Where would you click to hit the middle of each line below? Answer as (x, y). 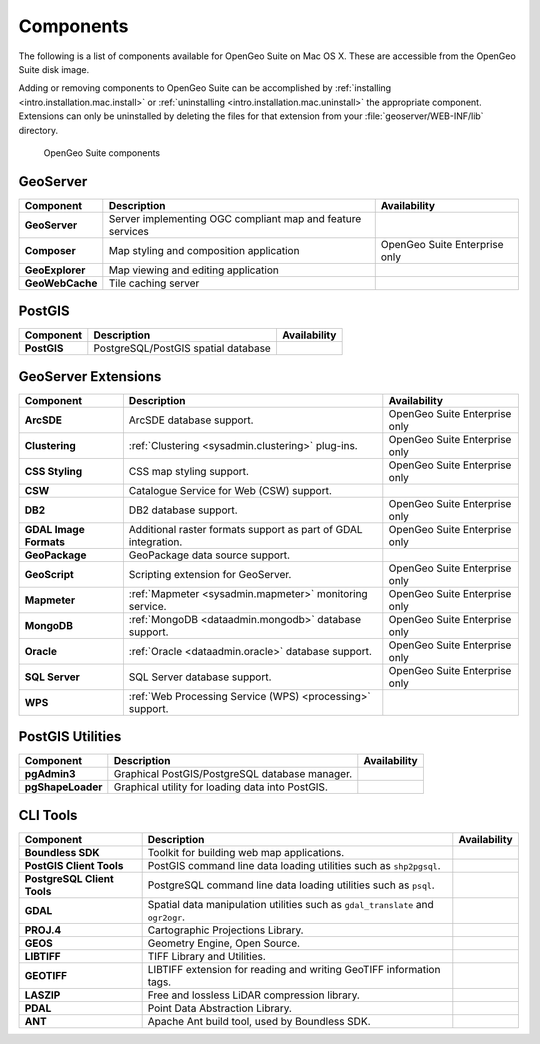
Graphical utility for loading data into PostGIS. (221, 787)
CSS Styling (53, 471)
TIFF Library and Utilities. (207, 956)
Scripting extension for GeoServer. (210, 574)
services (129, 231)
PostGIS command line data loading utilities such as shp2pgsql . (294, 865)
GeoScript (49, 574)
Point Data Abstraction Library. (219, 1008)
